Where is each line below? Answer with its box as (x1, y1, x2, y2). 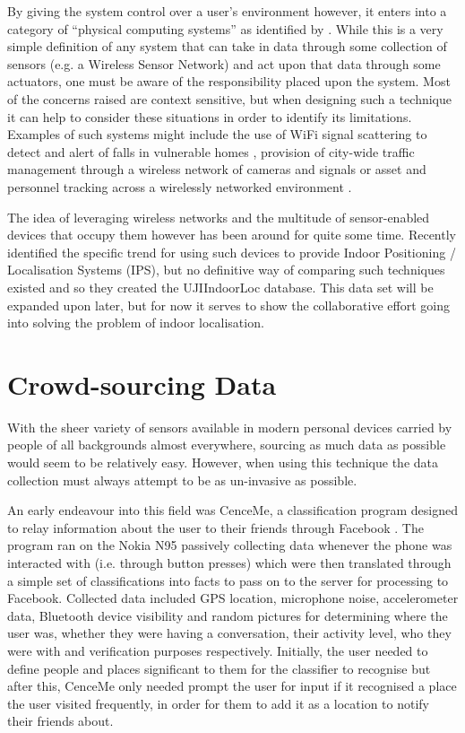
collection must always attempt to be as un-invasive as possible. (7, 470, 357, 489)
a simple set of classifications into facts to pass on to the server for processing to (7, 571, 449, 589)
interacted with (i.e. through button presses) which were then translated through (7, 553, 452, 572)
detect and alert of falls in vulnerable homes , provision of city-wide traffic (7, 142, 415, 161)
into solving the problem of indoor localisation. (7, 313, 264, 332)
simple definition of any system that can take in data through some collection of (7, 37, 447, 56)
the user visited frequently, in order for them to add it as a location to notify (7, 694, 430, 712)
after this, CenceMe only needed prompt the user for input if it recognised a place (7, 676, 457, 695)
